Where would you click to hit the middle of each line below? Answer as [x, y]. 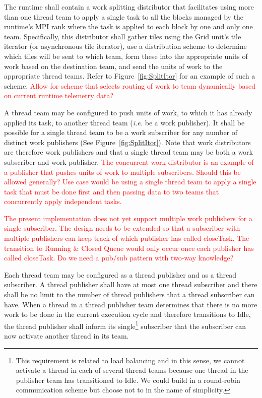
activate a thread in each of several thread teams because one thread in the [132, 370]
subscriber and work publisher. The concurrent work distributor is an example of [129, 161]
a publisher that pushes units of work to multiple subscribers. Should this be [122, 172]
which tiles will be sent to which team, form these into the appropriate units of [126, 56]
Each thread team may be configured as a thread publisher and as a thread [120, 274]
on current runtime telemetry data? [59, 95]
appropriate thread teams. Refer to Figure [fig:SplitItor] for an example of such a [130, 76]
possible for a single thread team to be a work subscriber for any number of [121, 132]
